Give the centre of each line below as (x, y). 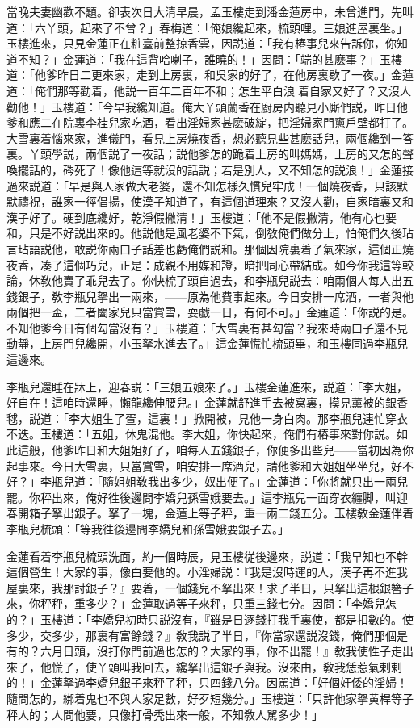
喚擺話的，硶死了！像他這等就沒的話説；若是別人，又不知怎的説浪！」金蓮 (204, 169)
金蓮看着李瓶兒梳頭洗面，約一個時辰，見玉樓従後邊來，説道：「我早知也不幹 (207, 556)
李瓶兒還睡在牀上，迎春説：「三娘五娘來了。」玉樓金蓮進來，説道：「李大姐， (207, 386)
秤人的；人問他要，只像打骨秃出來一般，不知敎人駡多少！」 (165, 714)
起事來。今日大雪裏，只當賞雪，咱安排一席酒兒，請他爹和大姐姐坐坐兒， (199, 465)
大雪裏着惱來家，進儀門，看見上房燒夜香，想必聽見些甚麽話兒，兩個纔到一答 (210, 138)
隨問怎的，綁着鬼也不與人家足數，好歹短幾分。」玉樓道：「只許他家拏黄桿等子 (210, 698)
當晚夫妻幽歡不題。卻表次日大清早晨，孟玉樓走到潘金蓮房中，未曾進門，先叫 (210, 11)
